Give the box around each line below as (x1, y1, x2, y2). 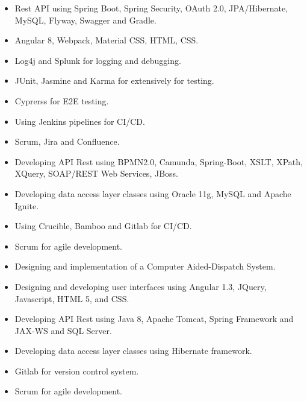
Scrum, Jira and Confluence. (14, 135, 120, 148)
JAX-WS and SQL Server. (14, 324, 112, 336)
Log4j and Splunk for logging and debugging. (14, 54, 181, 66)
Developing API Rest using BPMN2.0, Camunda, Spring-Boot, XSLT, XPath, (14, 155, 303, 168)
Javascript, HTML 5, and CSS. (14, 292, 129, 305)
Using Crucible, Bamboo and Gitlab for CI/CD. (14, 219, 192, 232)
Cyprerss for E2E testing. (14, 94, 109, 107)
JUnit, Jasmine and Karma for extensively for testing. (14, 74, 214, 87)
